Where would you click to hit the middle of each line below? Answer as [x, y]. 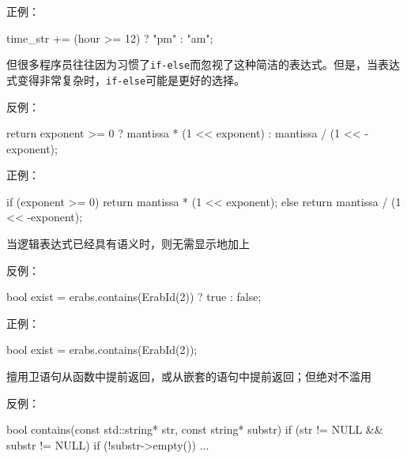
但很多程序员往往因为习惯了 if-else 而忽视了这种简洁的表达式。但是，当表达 [203, 64]
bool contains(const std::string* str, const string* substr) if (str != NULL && [195, 429]
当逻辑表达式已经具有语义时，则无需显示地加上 [128, 244]
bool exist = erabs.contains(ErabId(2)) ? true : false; [134, 297]
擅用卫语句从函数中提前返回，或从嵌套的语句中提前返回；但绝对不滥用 [189, 376]
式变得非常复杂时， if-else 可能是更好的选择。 [126, 79]
